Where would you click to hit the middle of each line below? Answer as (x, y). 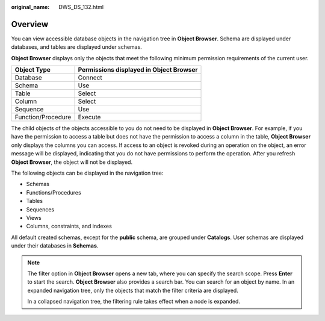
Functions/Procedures (54, 192)
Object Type (33, 70)
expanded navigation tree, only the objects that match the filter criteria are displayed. (133, 290)
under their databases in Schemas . (55, 246)
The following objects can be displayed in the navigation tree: (87, 173)
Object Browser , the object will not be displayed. (72, 162)
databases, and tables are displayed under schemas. (77, 47)
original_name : (30, 7)
